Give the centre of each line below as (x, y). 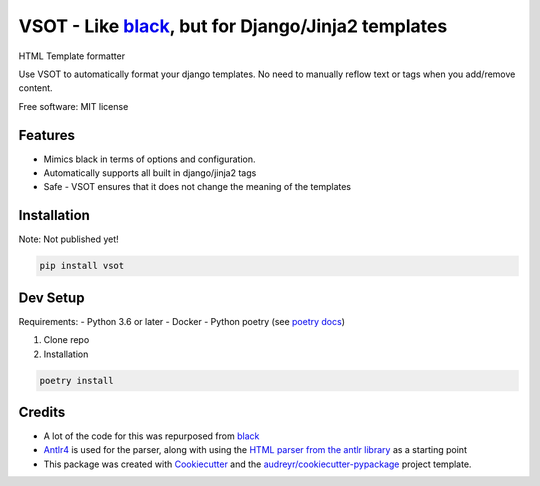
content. (36, 88)
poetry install (76, 380)
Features (46, 135)
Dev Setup (51, 297)
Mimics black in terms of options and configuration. (149, 159)
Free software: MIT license (73, 106)
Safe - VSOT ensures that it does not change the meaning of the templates (197, 187)
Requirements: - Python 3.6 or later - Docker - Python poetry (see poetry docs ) (181, 321)
